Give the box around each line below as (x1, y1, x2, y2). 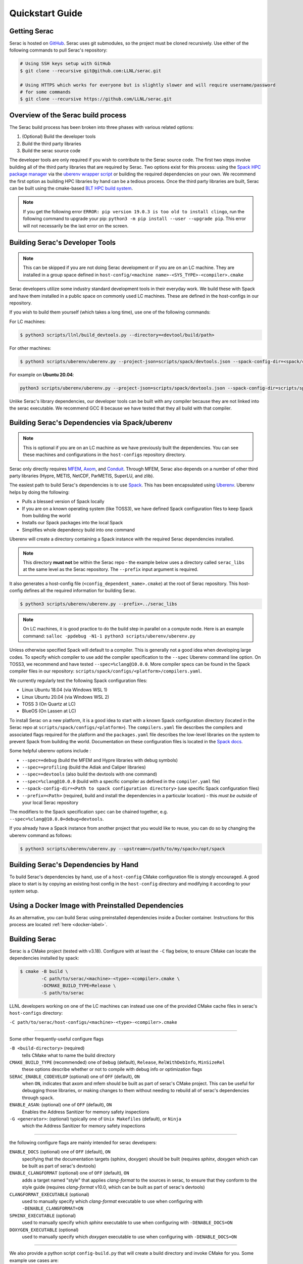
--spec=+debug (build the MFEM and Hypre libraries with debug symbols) (22, 757, 178, 763)
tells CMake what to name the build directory (22, 1052, 116, 1058)
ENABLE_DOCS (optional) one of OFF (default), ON (9, 1149, 111, 1155)
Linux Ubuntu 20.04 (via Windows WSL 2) (22, 694, 110, 700)
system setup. (9, 888, 39, 894)
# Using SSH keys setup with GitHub (20, 61, 111, 67)
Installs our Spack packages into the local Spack (22, 520, 123, 526)
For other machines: (9, 345, 52, 351)
